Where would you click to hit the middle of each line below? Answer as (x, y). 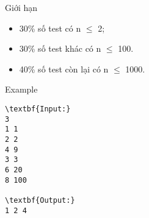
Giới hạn (21, 7)
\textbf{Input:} (38, 109)
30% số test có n (50, 28)
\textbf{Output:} (40, 200)
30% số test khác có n (60, 48)
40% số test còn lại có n (64, 69)
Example (21, 89)
